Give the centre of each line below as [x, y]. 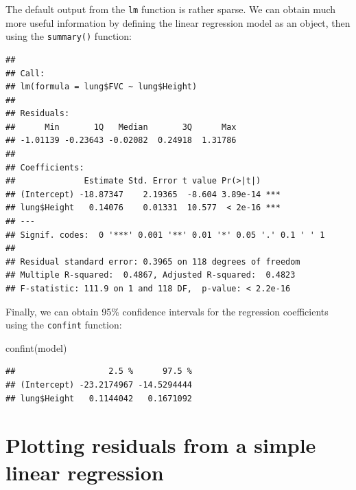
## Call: [25, 73]
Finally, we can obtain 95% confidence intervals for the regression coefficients [167, 311]
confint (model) [36, 347]
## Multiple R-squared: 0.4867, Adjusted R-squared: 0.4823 [151, 275]
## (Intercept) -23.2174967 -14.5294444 [99, 385]
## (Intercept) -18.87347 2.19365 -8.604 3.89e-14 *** [143, 194]
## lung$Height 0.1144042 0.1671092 [99, 398]
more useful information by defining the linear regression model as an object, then [178, 22]
